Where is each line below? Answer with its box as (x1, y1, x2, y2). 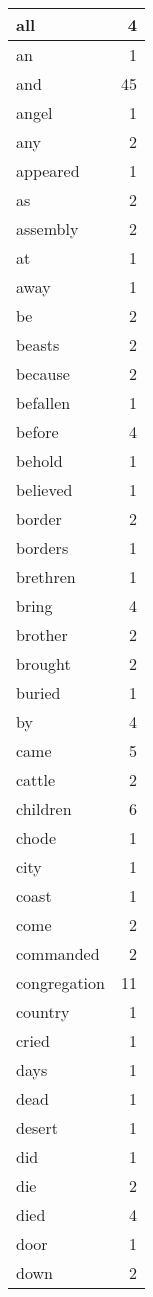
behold (16, 449, 63, 472)
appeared (16, 159, 80, 182)
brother (16, 623, 68, 646)
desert (16, 1116, 58, 1139)
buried (16, 681, 61, 704)
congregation (16, 971, 105, 994)
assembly (16, 217, 79, 240)
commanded (16, 942, 100, 965)
